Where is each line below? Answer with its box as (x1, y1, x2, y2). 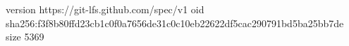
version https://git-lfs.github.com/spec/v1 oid (6, 2, 204, 16)
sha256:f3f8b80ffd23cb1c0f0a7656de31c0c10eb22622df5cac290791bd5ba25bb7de (6, 15, 344, 30)
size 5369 (6, 29, 44, 44)
